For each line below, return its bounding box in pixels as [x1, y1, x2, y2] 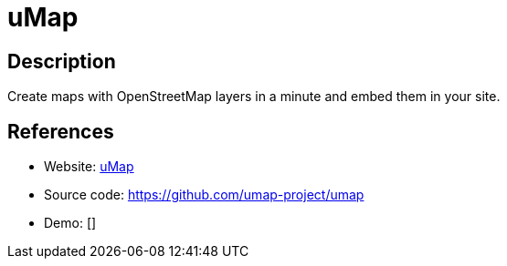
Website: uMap [44, 159, 134, 175]
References [7, 119, 114, 143]
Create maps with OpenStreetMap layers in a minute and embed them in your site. [7, 88, 501, 105]
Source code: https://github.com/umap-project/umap [44, 187, 364, 203]
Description [7, 49, 116, 73]
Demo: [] [44, 215, 97, 231]
